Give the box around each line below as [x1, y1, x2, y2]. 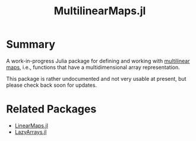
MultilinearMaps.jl [53, 4, 146, 18]
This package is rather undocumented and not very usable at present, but [6, 75, 186, 82]
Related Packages [6, 102, 97, 116]
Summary [6, 37, 55, 51]
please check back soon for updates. [6, 82, 97, 89]
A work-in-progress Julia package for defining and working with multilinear [6, 57, 190, 64]
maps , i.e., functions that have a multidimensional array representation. [6, 64, 180, 71]
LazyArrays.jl [14, 128, 47, 135]
